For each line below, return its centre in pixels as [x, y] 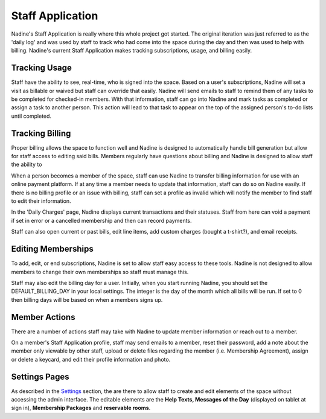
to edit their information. [41, 201]
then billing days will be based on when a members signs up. [87, 299]
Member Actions [43, 317]
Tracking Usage [41, 68]
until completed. [31, 116]
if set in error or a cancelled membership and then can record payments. [102, 220]
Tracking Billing [41, 133]
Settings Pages [40, 376]
